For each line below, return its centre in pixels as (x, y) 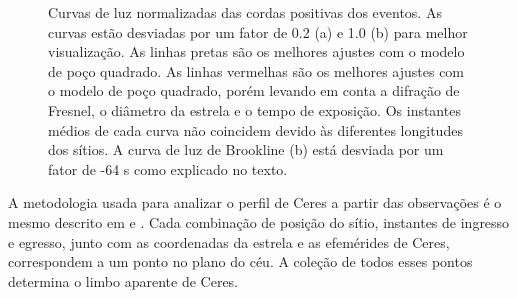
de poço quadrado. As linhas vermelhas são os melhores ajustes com (256, 70)
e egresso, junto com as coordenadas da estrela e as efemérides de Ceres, (229, 241)
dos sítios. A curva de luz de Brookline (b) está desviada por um (246, 149)
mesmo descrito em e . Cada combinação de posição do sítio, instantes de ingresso (259, 221)
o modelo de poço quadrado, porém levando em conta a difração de (254, 90)
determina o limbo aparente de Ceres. (123, 280)
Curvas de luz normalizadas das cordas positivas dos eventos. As (245, 12)
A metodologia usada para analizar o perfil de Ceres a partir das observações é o (255, 202)
